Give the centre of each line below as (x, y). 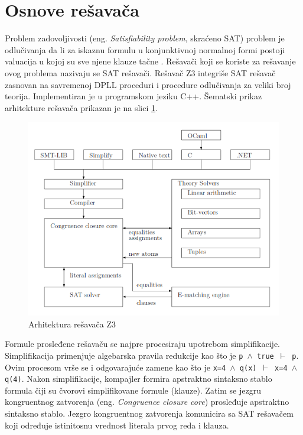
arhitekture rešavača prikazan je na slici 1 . (81, 107)
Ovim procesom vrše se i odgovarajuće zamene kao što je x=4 (115, 367)
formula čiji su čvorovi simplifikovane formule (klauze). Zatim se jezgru (133, 390)
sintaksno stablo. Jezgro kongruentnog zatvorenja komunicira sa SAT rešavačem (149, 413)
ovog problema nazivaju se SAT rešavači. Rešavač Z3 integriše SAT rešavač (140, 72)
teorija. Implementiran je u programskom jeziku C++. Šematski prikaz (133, 96)
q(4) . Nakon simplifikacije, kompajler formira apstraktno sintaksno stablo (139, 379)
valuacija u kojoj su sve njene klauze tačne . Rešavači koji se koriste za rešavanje (150, 61)
